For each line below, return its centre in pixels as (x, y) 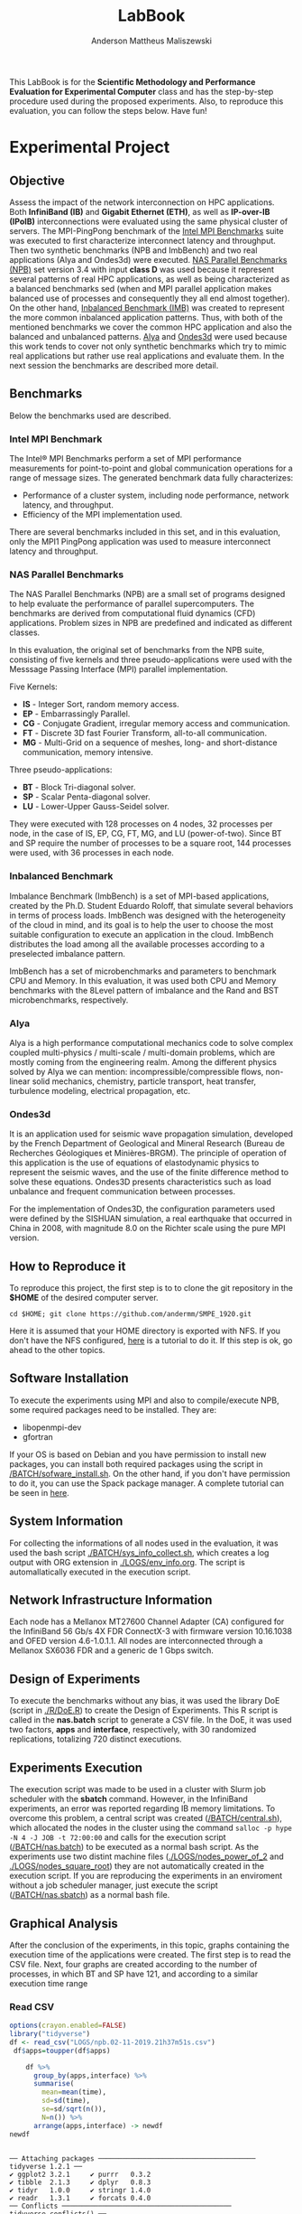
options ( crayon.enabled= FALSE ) (68, 2026)
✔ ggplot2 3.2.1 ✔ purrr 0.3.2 (80, 2174)
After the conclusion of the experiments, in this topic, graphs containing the (150, 1945)
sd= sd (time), (66, 2101)
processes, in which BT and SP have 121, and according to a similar (134, 1974)
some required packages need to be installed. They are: (113, 1409)
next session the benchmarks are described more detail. (114, 365)
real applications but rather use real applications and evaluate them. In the (147, 355)
